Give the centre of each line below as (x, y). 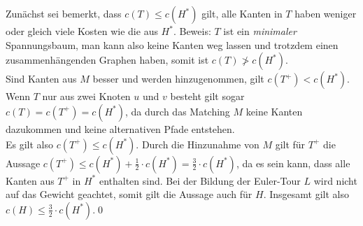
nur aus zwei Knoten (86, 96)
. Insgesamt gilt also (306, 194)
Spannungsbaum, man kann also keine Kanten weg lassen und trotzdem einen (172, 44)
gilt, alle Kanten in (242, 14)
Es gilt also (30, 144)
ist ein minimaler (260, 31)
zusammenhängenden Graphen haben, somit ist (107, 60)
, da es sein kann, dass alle (293, 163)
